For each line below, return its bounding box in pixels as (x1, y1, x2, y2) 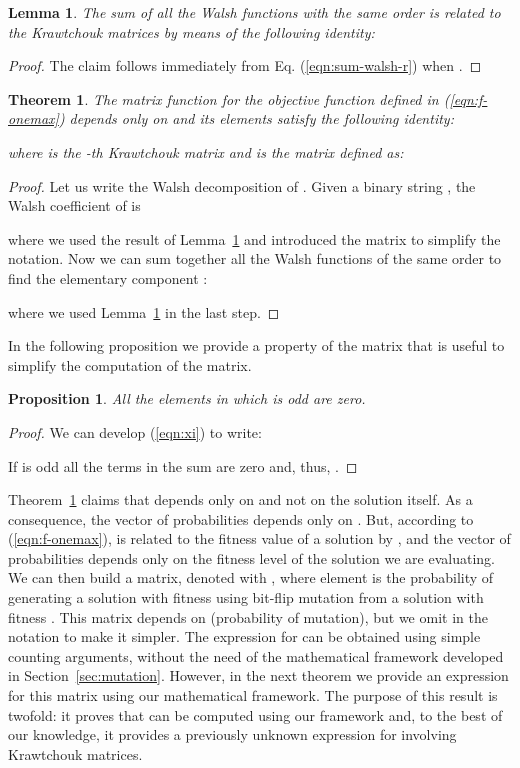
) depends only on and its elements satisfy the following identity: (58, 108, 454, 129)
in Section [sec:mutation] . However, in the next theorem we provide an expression (8, 665, 509, 686)
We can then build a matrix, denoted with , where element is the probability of (8, 567, 494, 588)
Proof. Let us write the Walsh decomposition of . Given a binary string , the (8, 175, 476, 196)
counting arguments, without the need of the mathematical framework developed (8, 645, 504, 666)
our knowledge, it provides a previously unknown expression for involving (8, 724, 457, 745)
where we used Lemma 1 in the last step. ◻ (8, 301, 280, 322)
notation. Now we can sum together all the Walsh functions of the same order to (8, 248, 502, 269)
